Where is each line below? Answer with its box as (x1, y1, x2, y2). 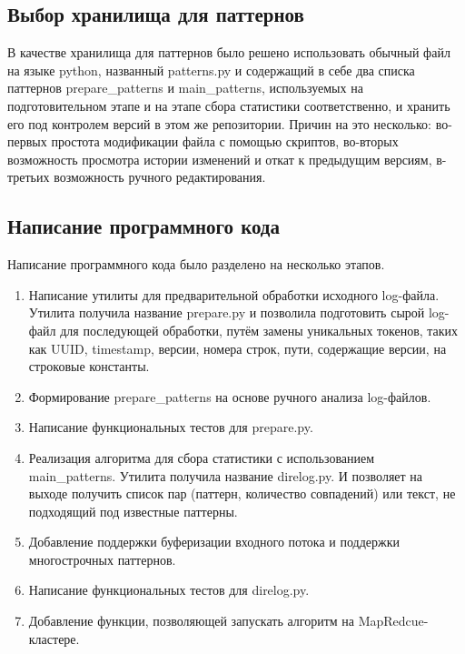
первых (7, 132, 47, 151)
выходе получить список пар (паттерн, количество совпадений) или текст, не (28, 484, 456, 503)
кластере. (28, 629, 80, 648)
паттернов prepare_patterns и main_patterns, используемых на (7, 78, 363, 97)
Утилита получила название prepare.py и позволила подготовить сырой (28, 303, 425, 322)
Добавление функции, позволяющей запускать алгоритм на (28, 611, 355, 630)
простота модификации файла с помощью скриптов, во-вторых (51, 132, 399, 151)
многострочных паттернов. (28, 549, 176, 568)
